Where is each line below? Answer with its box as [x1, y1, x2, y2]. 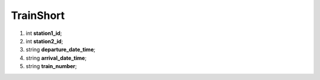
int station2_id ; [25, 37, 63, 44]
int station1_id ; [25, 30, 62, 37]
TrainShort [11, 9, 65, 22]
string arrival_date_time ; [25, 54, 87, 62]
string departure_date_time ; [25, 46, 96, 53]
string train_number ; [25, 63, 77, 70]
